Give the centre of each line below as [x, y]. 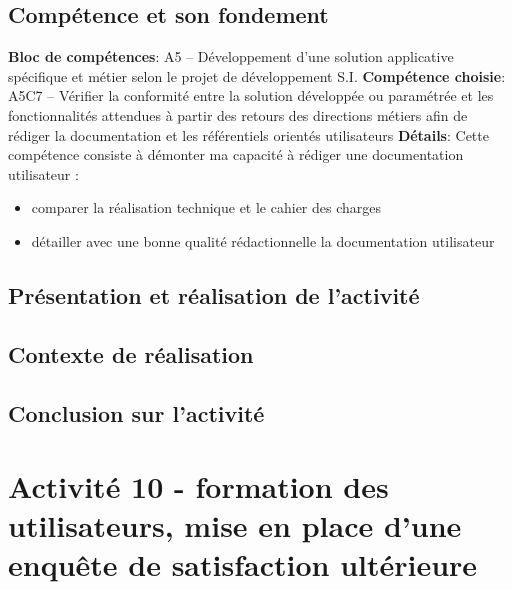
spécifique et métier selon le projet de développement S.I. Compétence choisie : [257, 75]
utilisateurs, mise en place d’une [235, 525]
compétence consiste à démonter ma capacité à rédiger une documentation [236, 154]
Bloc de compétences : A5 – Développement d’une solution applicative [231, 56]
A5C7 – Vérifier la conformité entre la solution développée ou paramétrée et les [251, 95]
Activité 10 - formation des [198, 486]
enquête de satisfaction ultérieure [243, 564]
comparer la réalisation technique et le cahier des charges [206, 207]
